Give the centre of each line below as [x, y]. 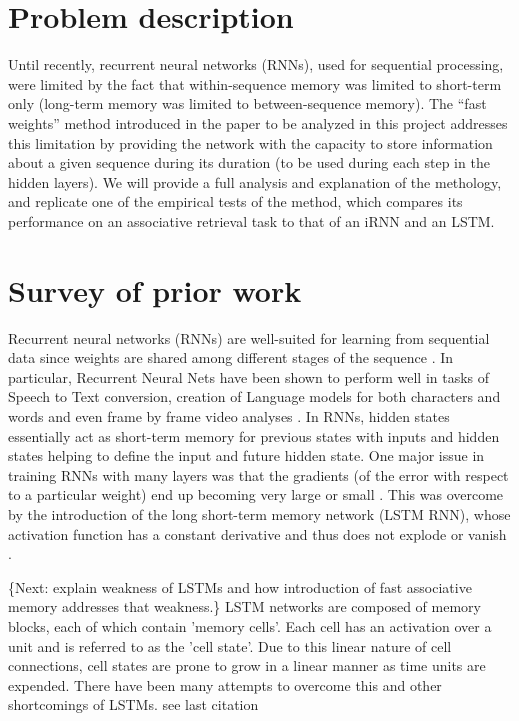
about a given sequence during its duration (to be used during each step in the [249, 162]
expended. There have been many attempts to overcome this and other [225, 684]
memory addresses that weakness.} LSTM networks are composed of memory [244, 606]
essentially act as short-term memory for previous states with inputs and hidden [254, 435]
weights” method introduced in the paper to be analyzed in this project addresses [258, 122]
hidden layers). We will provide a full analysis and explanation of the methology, [255, 181]
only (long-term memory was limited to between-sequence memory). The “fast [247, 103]
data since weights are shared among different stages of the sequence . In [231, 357]
